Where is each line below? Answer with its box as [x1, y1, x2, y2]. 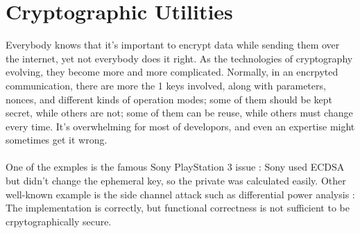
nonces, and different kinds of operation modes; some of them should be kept [6, 92, 333, 106]
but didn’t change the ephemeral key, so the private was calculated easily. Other [6, 173, 346, 188]
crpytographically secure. [6, 214, 112, 228]
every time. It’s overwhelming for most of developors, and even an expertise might [6, 119, 355, 133]
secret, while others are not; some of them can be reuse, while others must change [6, 105, 353, 120]
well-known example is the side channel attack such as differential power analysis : [6, 187, 355, 201]
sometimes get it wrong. [6, 132, 108, 147]
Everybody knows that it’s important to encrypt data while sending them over [6, 37, 340, 52]
